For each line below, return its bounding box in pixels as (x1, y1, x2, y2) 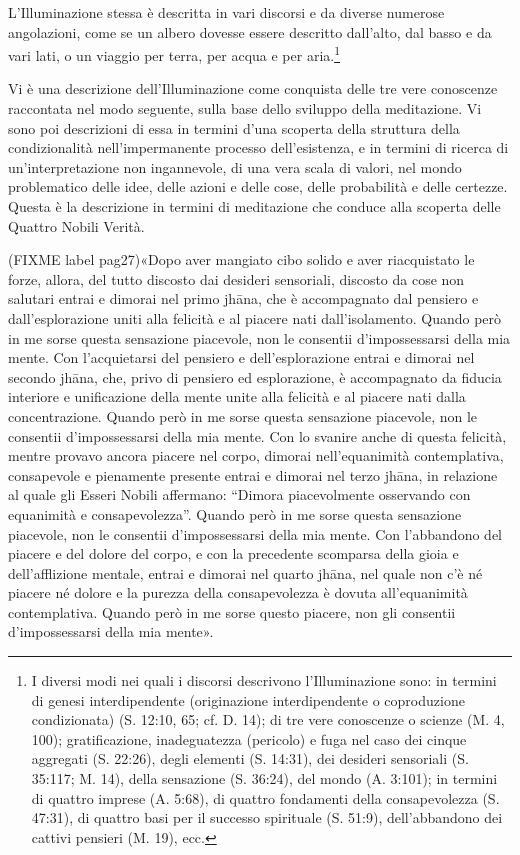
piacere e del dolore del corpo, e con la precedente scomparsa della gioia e (8, 543, 459, 564)
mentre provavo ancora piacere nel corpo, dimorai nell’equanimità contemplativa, (8, 445, 504, 466)
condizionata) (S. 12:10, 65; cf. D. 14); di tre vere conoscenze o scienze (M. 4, (31, 709, 505, 730)
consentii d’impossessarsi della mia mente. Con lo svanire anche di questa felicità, (8, 425, 507, 446)
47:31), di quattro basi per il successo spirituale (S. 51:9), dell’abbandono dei (31, 807, 503, 828)
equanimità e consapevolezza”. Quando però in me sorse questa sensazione (8, 503, 462, 524)
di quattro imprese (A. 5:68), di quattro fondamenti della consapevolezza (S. (31, 787, 500, 808)
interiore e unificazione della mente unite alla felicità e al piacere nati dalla (8, 386, 466, 407)
